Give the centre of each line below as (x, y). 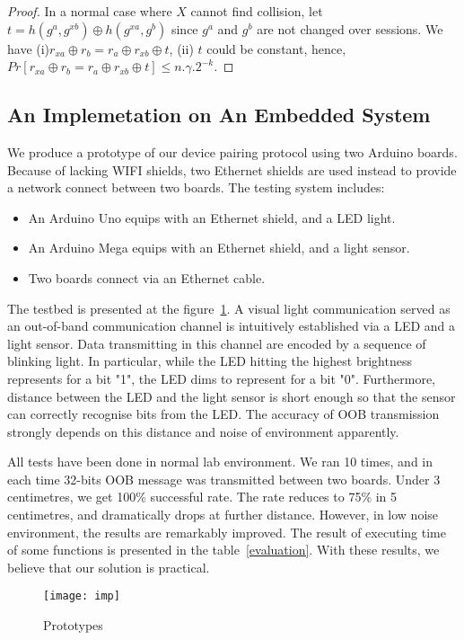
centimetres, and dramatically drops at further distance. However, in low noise (223, 515)
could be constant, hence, (276, 48)
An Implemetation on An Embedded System (219, 115)
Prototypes (73, 625)
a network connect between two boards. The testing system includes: (196, 187)
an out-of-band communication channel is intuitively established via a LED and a (232, 326)
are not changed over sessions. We (350, 28)
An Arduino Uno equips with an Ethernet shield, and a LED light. (212, 217)
